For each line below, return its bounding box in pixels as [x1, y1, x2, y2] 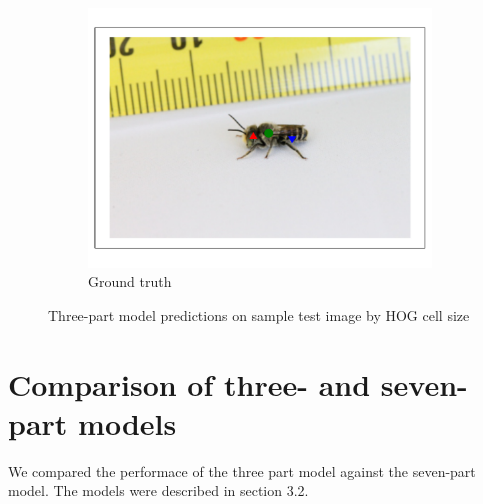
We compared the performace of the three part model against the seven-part [8, 460, 476, 481]
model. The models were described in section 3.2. [8, 480, 309, 501]
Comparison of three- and [8, 363, 371, 404]
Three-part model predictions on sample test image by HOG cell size [48, 304, 470, 325]
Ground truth [88, 271, 172, 292]
